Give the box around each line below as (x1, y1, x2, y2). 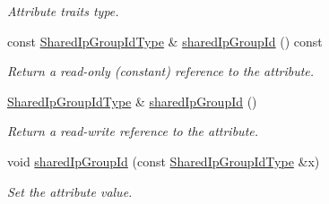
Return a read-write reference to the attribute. (7, 122, 259, 140)
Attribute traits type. (7, 2, 119, 20)
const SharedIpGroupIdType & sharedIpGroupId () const (7, 31, 323, 50)
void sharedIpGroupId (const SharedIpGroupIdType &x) (7, 151, 320, 170)
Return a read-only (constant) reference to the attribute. (7, 62, 315, 81)
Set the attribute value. (7, 182, 133, 200)
